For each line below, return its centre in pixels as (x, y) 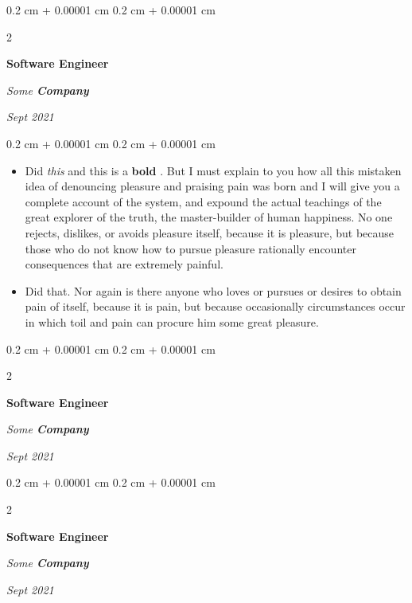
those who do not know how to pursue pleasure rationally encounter (190, 248)
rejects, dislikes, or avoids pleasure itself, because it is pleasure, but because (210, 232)
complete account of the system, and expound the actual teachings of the (203, 201)
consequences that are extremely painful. (124, 264)
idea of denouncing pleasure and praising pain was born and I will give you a (212, 186)
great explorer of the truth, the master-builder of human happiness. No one (209, 217)
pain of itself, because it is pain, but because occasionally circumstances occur (215, 306)
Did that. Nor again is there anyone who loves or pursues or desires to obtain (213, 290)
